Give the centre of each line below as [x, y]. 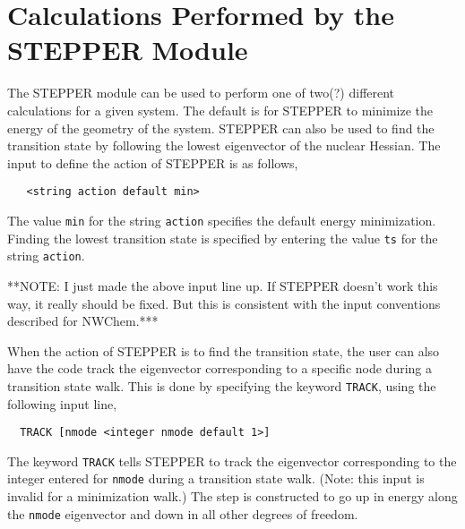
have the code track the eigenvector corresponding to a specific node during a [220, 368]
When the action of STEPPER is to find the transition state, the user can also [224, 350]
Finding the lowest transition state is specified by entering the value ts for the [223, 238]
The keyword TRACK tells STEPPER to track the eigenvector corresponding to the [232, 461]
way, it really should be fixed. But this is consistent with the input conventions [224, 303]
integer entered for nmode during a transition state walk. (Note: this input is [216, 478]
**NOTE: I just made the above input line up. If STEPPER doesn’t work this [223, 285]
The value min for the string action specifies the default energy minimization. [222, 220]
